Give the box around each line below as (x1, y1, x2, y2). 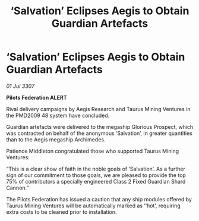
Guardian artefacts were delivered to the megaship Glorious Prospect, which (6, 123, 194, 130)
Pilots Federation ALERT (6, 94, 67, 101)
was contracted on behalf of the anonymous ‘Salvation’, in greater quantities (6, 130, 193, 137)
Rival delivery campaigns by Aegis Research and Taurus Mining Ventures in (6, 105, 191, 112)
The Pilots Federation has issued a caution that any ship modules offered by (6, 195, 192, 203)
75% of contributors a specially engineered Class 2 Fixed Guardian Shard (6, 178, 186, 185)
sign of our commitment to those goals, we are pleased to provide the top (6, 171, 186, 179)
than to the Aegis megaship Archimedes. (6, 135, 106, 143)
